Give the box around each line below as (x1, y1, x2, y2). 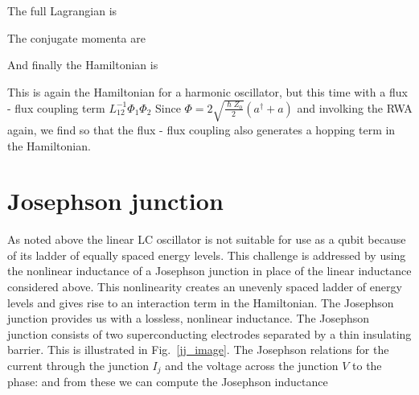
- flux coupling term (7, 99, 105, 116)
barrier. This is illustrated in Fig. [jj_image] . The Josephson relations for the (7, 341, 389, 358)
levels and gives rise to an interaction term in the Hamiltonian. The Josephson (7, 294, 394, 311)
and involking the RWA (297, 99, 413, 116)
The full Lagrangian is (7, 2, 117, 19)
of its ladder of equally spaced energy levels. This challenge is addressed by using (7, 246, 406, 263)
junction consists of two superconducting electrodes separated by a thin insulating (7, 325, 412, 342)
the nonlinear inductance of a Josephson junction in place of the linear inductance (7, 262, 412, 279)
